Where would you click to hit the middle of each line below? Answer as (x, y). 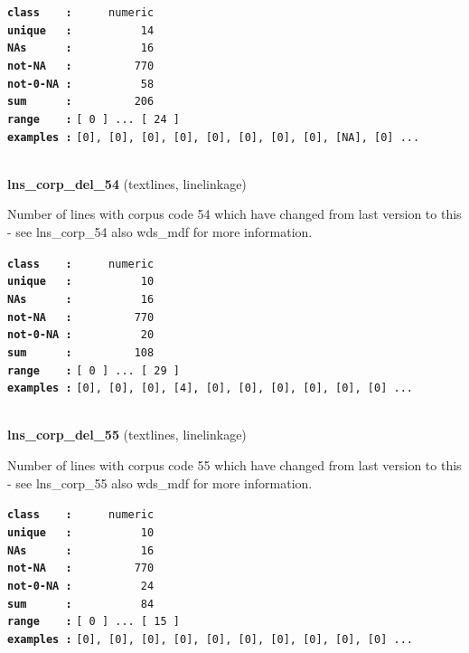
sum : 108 (81, 352)
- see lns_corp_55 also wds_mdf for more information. (160, 483)
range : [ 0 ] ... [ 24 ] (94, 119)
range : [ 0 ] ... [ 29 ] (94, 370)
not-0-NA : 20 (81, 335)
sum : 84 (81, 604)
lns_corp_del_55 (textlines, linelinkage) (127, 435)
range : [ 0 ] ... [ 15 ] (94, 622)
